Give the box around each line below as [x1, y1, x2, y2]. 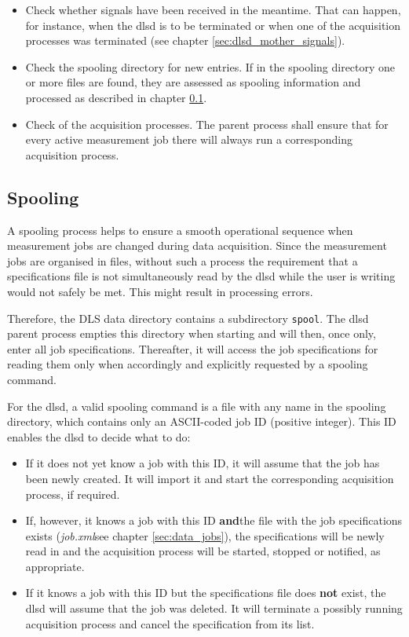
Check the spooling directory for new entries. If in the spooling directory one [25, 58, 396, 75]
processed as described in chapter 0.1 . [25, 89, 207, 105]
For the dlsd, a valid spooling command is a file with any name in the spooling [7, 397, 386, 414]
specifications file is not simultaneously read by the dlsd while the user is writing [7, 268, 396, 284]
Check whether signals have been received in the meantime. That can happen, [25, 2, 401, 17]
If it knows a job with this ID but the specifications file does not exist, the [25, 584, 386, 601]
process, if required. [25, 485, 120, 502]
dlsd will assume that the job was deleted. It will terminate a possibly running [25, 600, 403, 617]
